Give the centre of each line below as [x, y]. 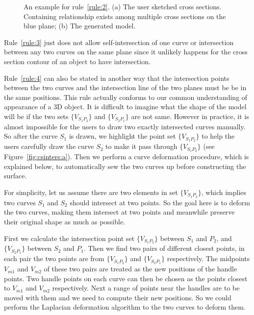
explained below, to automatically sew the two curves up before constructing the [125, 166]
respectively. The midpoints [208, 258]
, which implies [224, 192]
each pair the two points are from [54, 258]
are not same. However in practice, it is [190, 116]
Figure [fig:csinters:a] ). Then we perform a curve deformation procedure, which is [127, 157]
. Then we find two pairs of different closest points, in [164, 248]
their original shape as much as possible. [65, 221]
